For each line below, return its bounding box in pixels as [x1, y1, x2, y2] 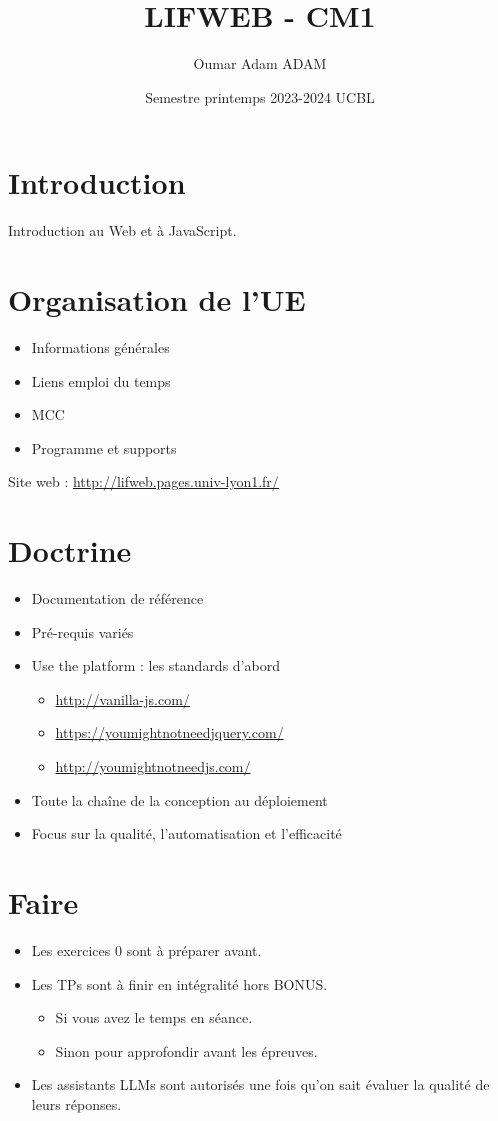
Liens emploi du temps [31, 370, 171, 391]
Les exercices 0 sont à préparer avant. [31, 939, 262, 960]
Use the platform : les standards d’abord [31, 655, 280, 676]
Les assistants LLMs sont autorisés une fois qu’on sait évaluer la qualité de [31, 1074, 490, 1095]
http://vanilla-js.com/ [55, 688, 190, 709]
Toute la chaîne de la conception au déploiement [31, 789, 328, 810]
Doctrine [8, 530, 132, 571]
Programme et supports [31, 437, 177, 458]
